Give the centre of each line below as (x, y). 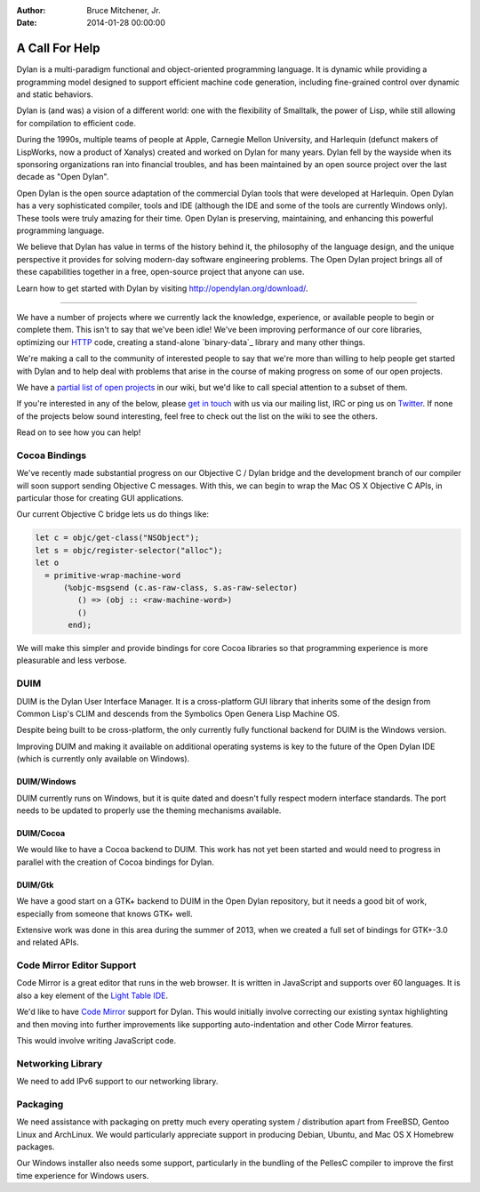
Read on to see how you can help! (79, 432)
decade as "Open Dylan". (63, 177)
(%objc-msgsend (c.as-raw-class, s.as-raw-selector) (180, 588)
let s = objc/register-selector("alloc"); (129, 550)
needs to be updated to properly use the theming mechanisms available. (149, 810)
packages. (36, 1147)
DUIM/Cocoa (41, 833)
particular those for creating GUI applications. (100, 497)
